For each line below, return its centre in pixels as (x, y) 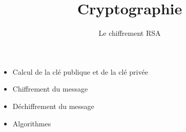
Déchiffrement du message (53, 106)
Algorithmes (32, 123)
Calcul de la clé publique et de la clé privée (80, 71)
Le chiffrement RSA (130, 33)
